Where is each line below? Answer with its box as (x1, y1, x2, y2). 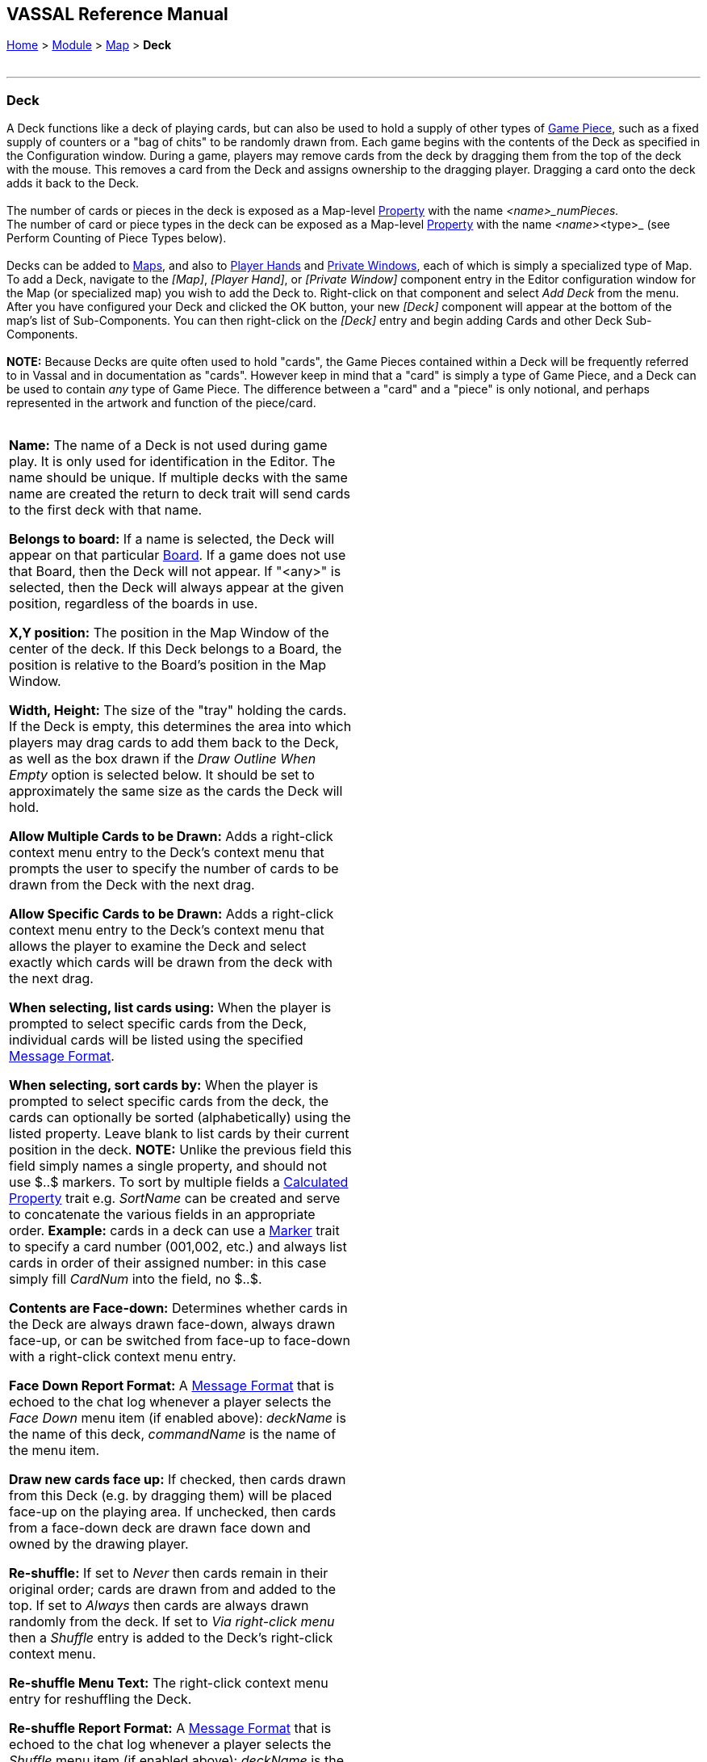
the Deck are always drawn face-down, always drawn (9, 1316, 336, 1333)
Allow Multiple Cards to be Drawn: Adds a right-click (9, 828, 333, 845)
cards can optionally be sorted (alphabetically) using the (9, 1109, 351, 1126)
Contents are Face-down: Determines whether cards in (9, 1300, 348, 1317)
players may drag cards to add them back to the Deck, (9, 734, 339, 751)
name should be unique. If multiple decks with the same (9, 469, 348, 486)
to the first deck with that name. (9, 502, 203, 519)
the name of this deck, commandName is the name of (9, 1426, 337, 1443)
